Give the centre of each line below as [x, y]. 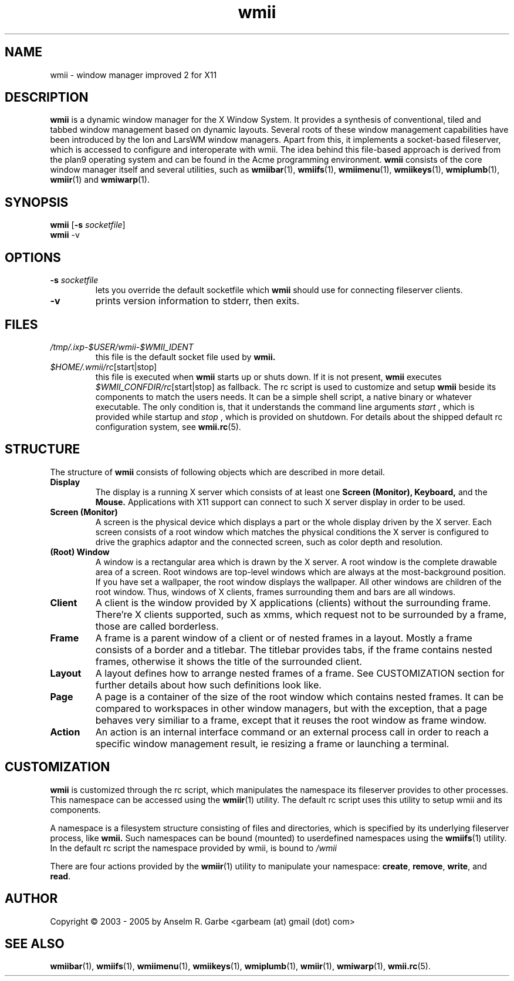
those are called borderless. [157, 626]
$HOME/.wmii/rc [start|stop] [104, 367]
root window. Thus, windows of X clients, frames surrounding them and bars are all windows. [275, 592]
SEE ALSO [35, 943]
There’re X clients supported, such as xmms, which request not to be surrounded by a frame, [301, 614]
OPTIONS [33, 257]
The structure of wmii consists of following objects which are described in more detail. [218, 472]
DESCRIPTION [47, 98]
